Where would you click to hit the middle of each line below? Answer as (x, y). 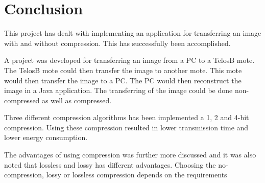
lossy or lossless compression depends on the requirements (137, 175)
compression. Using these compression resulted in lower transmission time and (126, 127)
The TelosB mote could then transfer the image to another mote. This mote (123, 70)
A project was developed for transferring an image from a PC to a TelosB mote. (129, 60)
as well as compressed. (77, 100)
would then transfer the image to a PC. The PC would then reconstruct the (123, 80)
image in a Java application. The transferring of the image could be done (118, 90)
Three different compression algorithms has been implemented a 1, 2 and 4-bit (127, 117)
